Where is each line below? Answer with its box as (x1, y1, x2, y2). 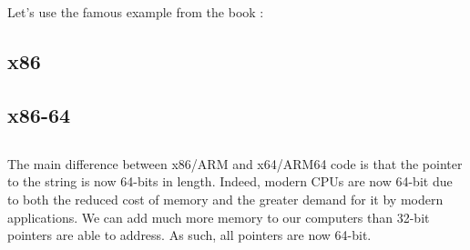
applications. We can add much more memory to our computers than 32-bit (7, 207, 430, 226)
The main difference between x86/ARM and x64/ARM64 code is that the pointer (7, 154, 463, 173)
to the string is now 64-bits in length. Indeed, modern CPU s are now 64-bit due (7, 172, 453, 191)
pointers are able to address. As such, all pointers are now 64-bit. (7, 225, 372, 245)
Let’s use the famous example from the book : (7, 3, 264, 22)
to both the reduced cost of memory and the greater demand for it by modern (7, 189, 444, 208)
